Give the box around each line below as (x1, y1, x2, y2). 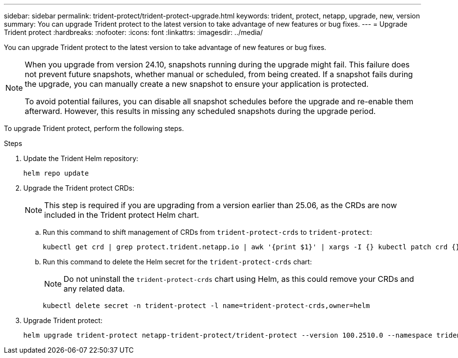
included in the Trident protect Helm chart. (44, 210, 199, 220)
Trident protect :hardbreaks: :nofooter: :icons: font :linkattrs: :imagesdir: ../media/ (4, 28, 263, 36)
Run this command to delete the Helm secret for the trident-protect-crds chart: (43, 258, 312, 266)
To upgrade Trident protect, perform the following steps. (4, 124, 184, 132)
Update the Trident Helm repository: (23, 154, 138, 163)
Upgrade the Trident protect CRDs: (23, 184, 134, 192)
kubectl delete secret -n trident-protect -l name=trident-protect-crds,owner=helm (43, 302, 370, 309)
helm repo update (23, 169, 89, 177)
